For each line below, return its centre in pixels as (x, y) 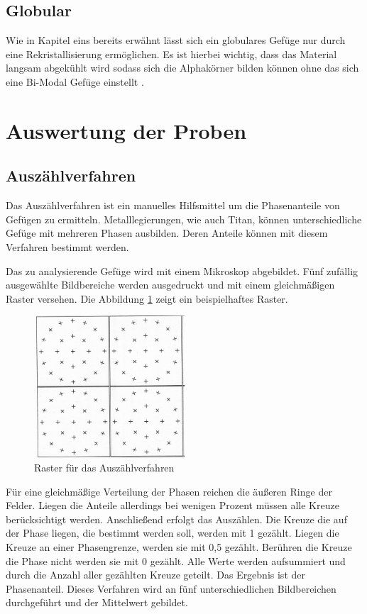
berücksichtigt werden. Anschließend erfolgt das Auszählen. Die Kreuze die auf (176, 519)
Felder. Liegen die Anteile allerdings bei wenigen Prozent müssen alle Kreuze (172, 505)
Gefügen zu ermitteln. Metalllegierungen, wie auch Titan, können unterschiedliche (184, 219)
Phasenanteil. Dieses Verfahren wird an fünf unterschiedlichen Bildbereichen (171, 588)
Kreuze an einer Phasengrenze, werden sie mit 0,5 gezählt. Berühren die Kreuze (179, 546)
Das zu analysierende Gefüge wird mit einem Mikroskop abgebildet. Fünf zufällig (182, 270)
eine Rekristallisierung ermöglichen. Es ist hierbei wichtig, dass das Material (171, 54)
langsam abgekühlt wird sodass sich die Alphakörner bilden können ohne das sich (182, 68)
